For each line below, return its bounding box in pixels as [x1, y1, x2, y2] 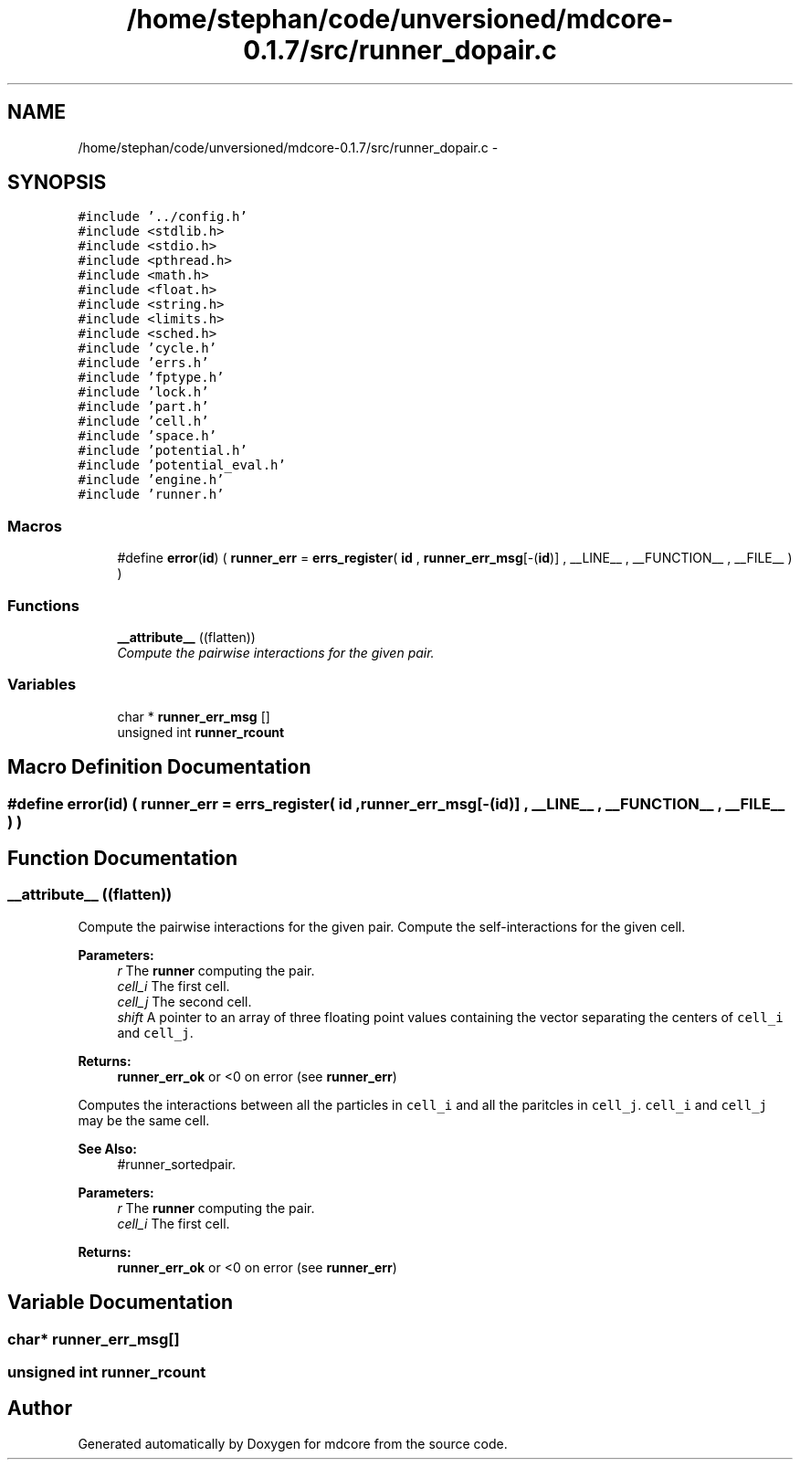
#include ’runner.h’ [78, 487, 225, 502]
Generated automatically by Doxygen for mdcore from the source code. [78, 1435, 508, 1451]
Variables [7, 675, 77, 694]
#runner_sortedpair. [117, 1156, 237, 1172]
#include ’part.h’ [78, 399, 209, 415]
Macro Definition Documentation [7, 755, 311, 779]
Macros [7, 516, 62, 535]
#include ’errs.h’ [78, 355, 209, 371]
